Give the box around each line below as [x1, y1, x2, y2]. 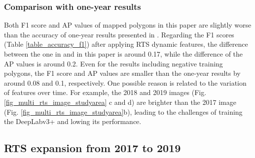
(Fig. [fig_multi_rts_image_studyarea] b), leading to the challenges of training [4, 106, 243, 117]
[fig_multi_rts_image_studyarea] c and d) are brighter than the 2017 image [4, 96, 236, 107]
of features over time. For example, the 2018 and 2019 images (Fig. [4, 87, 207, 97]
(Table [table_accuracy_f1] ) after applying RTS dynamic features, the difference [4, 39, 248, 49]
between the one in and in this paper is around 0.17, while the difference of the [4, 49, 243, 59]
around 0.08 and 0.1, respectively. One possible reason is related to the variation [4, 77, 247, 88]
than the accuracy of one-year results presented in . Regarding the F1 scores [4, 29, 234, 39]
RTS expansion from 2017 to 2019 [4, 140, 181, 156]
